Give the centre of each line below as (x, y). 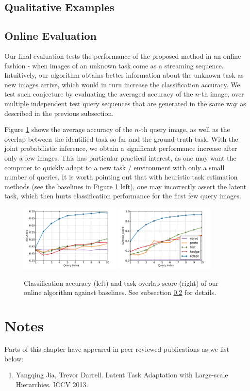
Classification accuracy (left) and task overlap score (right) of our (121, 283)
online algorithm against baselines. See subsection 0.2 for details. (120, 292)
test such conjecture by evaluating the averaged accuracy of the (99, 94)
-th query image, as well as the (184, 129)
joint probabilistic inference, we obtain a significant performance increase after (121, 148)
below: (14, 358)
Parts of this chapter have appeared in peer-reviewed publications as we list (117, 349)
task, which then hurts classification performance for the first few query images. (123, 196)
